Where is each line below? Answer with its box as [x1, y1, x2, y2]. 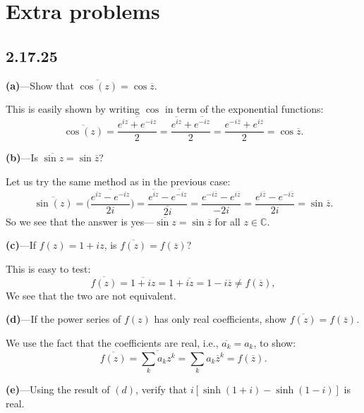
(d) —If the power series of [6, 312, 121, 326]
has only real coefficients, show [154, 312, 287, 326]
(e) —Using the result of [6, 382, 110, 397]
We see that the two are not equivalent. [6, 288, 176, 302]
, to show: [253, 335, 296, 350]
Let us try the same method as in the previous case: [6, 173, 231, 188]
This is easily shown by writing [6, 101, 140, 116]
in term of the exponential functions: [164, 101, 324, 116]
